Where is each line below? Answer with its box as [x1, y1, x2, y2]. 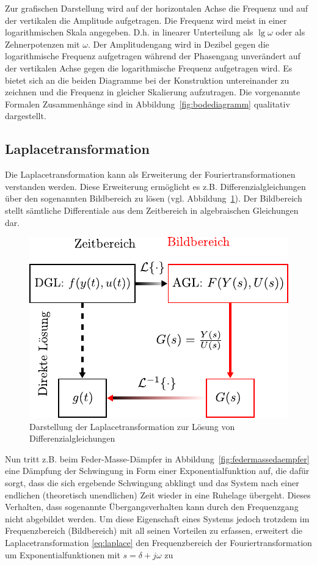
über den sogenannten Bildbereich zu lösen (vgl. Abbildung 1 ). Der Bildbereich [5, 192, 302, 205]
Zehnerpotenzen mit [5, 37, 80, 50]
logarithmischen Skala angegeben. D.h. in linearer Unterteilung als [5, 26, 253, 38]
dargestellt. [5, 109, 46, 122]
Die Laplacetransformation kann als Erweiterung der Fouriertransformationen [5, 168, 296, 181]
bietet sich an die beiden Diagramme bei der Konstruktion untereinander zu [5, 73, 290, 86]
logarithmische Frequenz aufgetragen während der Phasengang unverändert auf [5, 49, 301, 62]
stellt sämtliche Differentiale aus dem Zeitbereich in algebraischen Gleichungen [5, 203, 299, 216]
